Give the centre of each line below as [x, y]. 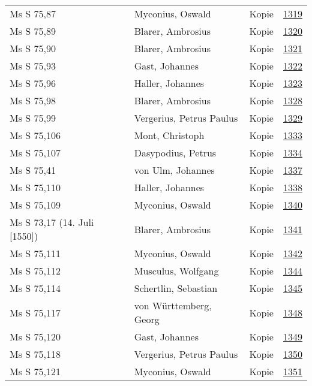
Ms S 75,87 [33, 13]
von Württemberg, [173, 305]
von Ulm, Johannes [174, 170]
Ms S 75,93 [33, 66]
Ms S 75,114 [35, 288]
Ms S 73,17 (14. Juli [52, 222]
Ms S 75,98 [33, 100]
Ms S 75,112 [35, 271]
